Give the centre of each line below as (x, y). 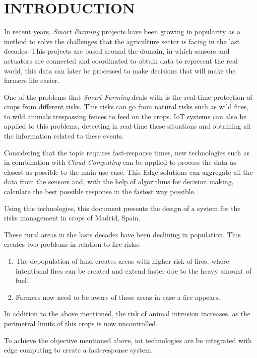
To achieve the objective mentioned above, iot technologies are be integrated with (128, 340)
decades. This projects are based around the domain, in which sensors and (117, 51)
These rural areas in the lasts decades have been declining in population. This (122, 234)
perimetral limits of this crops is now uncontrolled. (81, 323)
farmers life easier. (32, 80)
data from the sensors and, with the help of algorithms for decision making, (119, 181)
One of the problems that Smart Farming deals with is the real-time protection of (128, 97)
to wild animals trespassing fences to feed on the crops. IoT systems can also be (125, 116)
